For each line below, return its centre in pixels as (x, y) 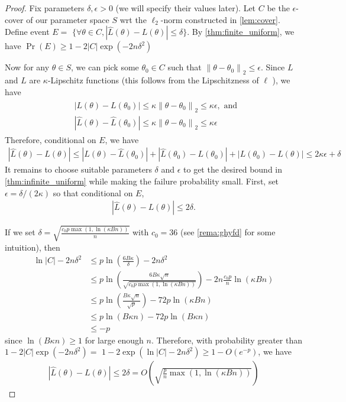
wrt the (133, 19)
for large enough (114, 340)
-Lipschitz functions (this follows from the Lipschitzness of (153, 80)
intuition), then (33, 247)
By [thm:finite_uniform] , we (243, 32)
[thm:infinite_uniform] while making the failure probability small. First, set (142, 181)
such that (185, 67)
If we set (20, 232)
